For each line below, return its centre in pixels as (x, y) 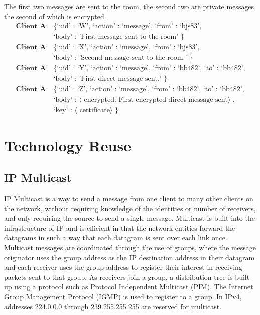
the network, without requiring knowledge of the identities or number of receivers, (130, 208)
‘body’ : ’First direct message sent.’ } (110, 79)
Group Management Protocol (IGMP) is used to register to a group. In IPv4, (123, 296)
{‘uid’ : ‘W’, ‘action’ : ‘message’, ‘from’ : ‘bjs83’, (127, 26)
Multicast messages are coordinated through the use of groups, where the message (130, 248)
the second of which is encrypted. (55, 16)
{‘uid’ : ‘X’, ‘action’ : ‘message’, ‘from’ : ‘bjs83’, (126, 47)
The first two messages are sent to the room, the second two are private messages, (130, 6)
